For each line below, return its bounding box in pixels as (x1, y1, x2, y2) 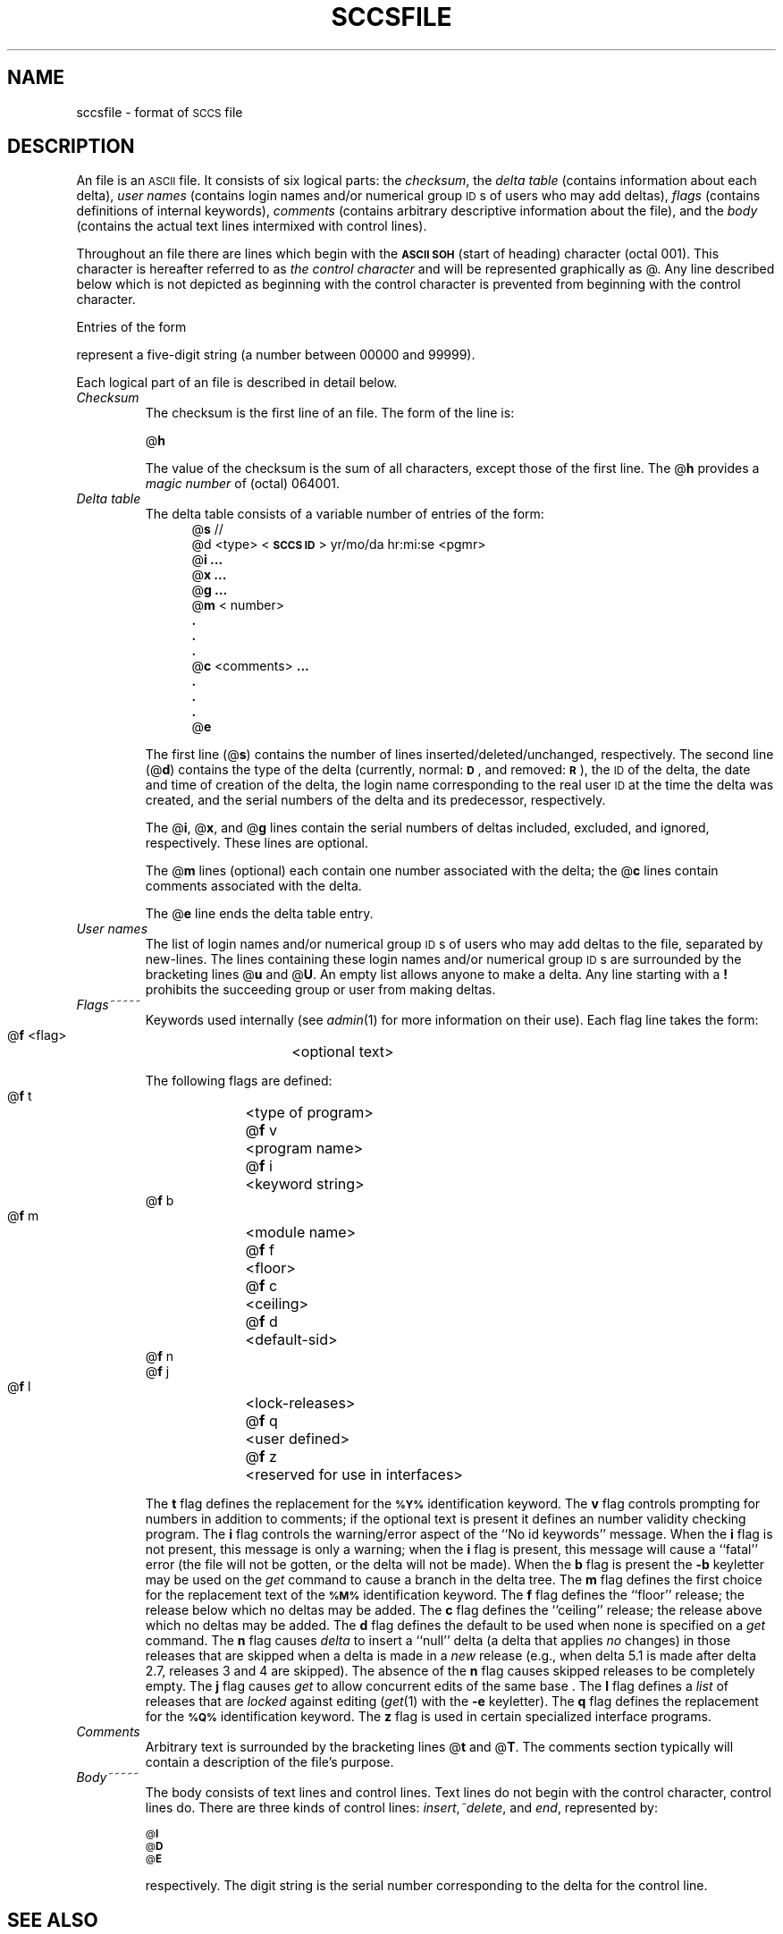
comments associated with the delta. (145, 878, 362, 894)
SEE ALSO (7, 1908, 98, 1931)
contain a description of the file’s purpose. (145, 1754, 394, 1770)
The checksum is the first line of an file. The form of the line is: (145, 405, 515, 421)
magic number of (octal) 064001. (145, 476, 341, 492)
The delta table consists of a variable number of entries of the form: (145, 506, 544, 522)
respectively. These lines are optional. (145, 835, 368, 851)
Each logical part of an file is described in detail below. (76, 375, 398, 391)
